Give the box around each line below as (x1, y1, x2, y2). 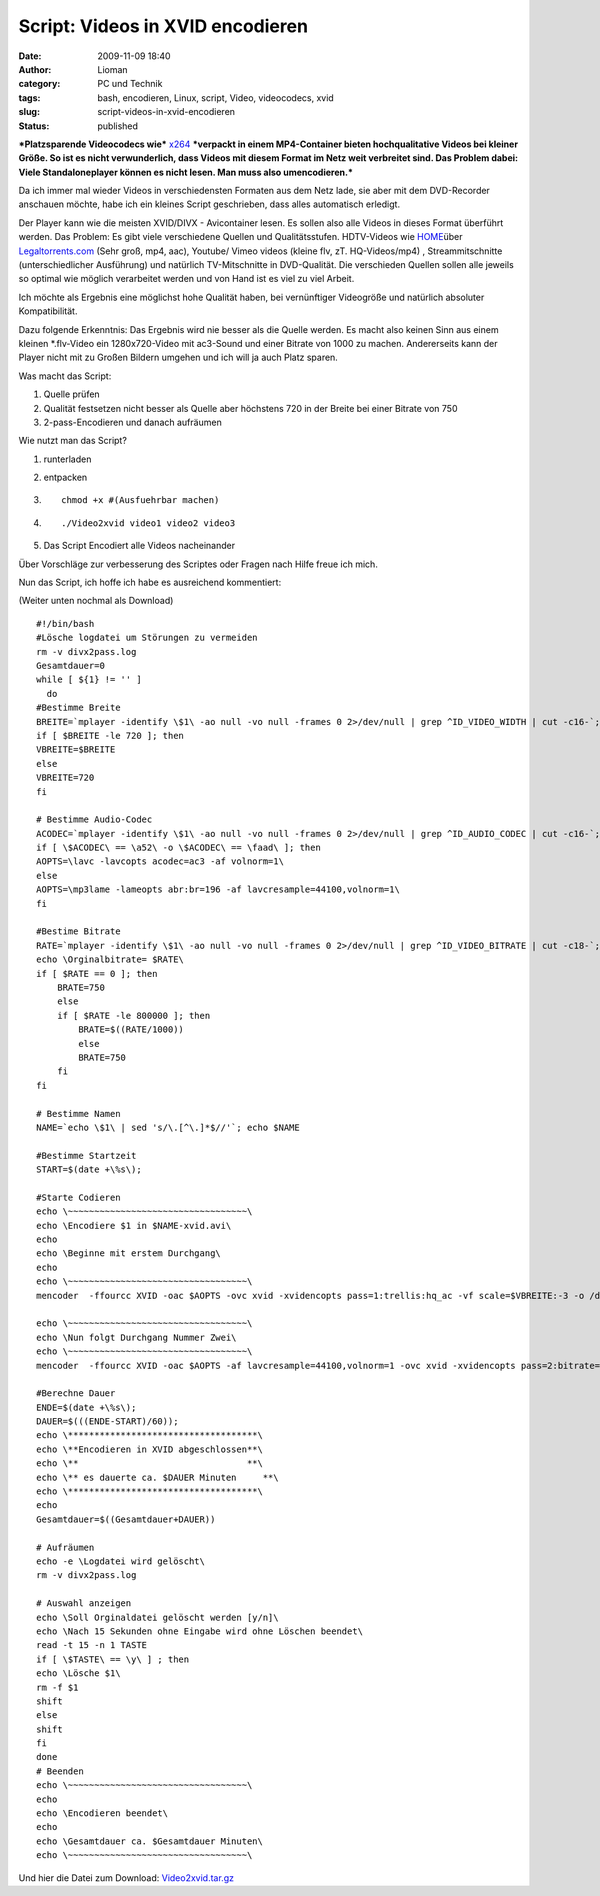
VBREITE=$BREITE (36, 744, 116, 755)
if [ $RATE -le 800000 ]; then (56, 1010, 211, 1021)
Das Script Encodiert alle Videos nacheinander (43, 540, 235, 552)
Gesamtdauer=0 (36, 660, 105, 671)
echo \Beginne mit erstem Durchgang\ (36, 1248, 222, 1259)
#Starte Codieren (36, 1191, 121, 1203)
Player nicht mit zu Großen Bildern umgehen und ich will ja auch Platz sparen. (18, 351, 339, 364)
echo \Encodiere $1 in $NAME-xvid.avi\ (36, 1220, 232, 1231)
